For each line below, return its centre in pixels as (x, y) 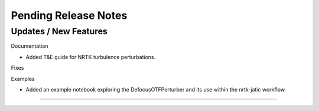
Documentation (30, 46)
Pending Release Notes (69, 15)
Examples (23, 79)
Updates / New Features (59, 31)
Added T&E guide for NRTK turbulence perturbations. (91, 57)
